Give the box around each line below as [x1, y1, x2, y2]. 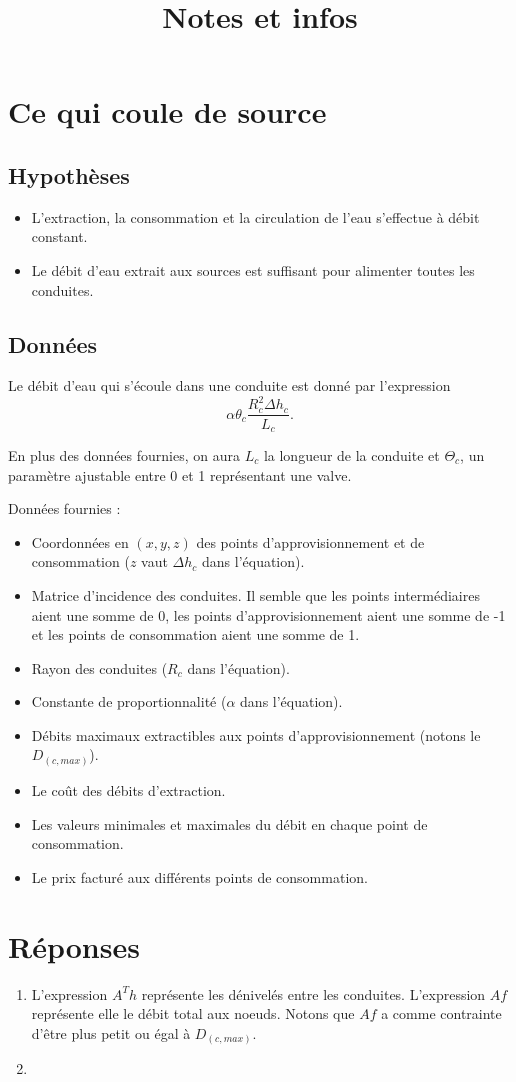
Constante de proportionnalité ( [31, 691, 227, 712]
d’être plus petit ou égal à [31, 1022, 191, 1043]
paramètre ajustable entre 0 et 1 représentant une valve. [8, 464, 352, 485]
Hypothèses [8, 159, 130, 190]
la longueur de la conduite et [263, 444, 440, 465]
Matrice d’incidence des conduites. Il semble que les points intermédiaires [31, 584, 480, 605]
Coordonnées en [31, 531, 129, 552]
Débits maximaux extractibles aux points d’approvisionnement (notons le [31, 724, 481, 745]
